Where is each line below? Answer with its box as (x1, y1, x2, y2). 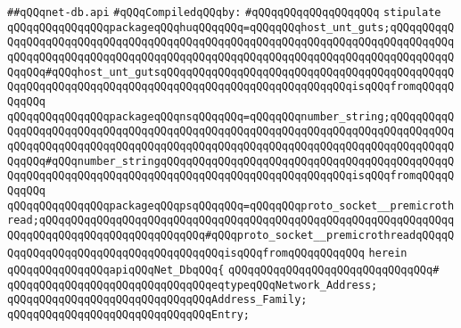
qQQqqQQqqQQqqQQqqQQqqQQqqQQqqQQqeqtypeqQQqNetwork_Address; (7, 278, 378, 291)
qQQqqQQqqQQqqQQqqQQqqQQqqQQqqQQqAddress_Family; (7, 293, 308, 307)
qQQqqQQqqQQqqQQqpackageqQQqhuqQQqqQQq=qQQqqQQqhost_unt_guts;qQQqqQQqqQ (7, 20, 455, 34)
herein (368, 246, 407, 259)
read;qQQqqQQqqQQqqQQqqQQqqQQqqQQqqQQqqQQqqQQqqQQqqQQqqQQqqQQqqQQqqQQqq (7, 214, 455, 227)
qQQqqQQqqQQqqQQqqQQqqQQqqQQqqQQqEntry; (7, 308, 251, 322)
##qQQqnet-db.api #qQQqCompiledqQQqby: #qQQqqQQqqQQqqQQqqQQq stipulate (7, 6, 441, 19)
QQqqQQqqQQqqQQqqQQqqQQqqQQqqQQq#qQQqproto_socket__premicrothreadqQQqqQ (7, 228, 455, 242)
